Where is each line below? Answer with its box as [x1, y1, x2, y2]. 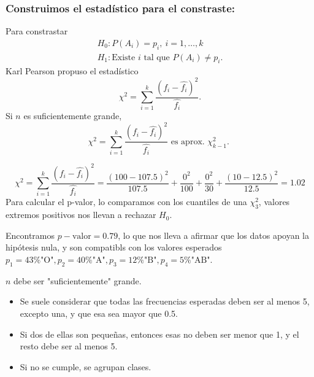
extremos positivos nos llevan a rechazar [6, 208, 156, 221]
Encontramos [6, 228, 55, 241]
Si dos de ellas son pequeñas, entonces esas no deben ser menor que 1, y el [20, 327, 299, 340]
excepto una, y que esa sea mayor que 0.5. [20, 307, 178, 320]
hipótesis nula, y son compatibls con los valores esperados [6, 241, 222, 254]
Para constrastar [6, 25, 68, 37]
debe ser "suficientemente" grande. [13, 274, 142, 287]
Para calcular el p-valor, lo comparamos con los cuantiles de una [6, 195, 247, 208]
